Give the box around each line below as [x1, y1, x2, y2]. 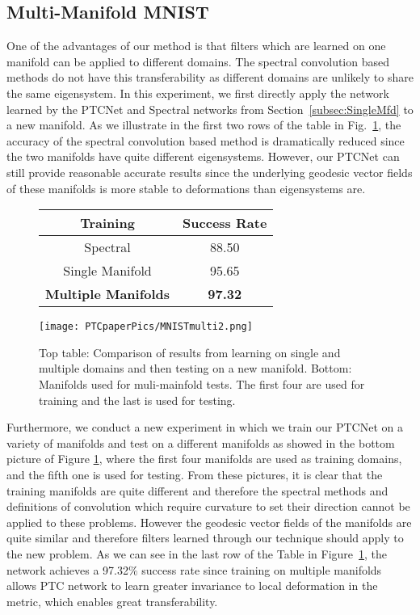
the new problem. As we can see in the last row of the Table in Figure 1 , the [6, 545, 388, 562]
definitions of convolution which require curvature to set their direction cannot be [6, 498, 410, 515]
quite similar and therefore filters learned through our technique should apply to [6, 529, 404, 546]
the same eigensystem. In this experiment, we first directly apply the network [6, 84, 389, 101]
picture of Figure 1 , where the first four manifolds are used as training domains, [6, 450, 402, 467]
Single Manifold [63, 261, 152, 280]
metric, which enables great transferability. [6, 592, 218, 609]
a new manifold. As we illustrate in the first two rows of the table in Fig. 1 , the [6, 116, 401, 133]
